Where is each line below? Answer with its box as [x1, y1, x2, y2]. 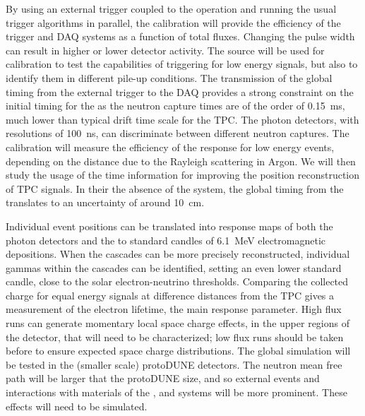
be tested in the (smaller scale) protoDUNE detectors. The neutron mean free [6, 357, 342, 372]
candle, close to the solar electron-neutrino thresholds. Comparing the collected [6, 274, 349, 289]
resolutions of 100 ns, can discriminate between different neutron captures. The [6, 126, 349, 141]
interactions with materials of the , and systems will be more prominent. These [6, 385, 347, 400]
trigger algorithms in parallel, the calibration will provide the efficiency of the [6, 15, 341, 30]
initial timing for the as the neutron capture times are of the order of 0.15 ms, [6, 98, 345, 113]
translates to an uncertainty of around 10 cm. [6, 195, 205, 210]
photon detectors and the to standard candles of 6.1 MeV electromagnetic [6, 232, 326, 247]
